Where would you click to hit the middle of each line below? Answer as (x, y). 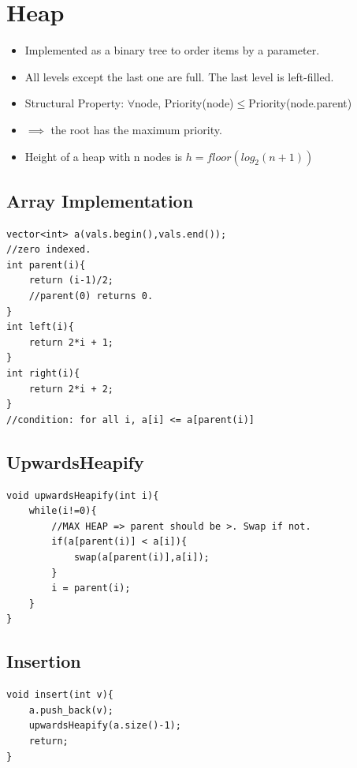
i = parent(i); (91, 588)
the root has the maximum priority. (136, 129)
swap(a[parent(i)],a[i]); (141, 557)
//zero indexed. (49, 250)
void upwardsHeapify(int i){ (83, 495)
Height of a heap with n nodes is (104, 156)
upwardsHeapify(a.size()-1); (105, 726)
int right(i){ (43, 374)
